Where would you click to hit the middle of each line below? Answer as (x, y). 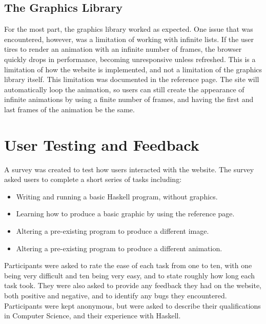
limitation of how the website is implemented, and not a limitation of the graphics (133, 69)
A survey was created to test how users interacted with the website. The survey (129, 169)
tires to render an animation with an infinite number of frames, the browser (123, 49)
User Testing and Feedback (102, 144)
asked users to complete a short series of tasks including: (93, 179)
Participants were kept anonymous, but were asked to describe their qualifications (132, 305)
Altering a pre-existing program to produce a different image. (112, 231)
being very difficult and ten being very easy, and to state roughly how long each (130, 275)
